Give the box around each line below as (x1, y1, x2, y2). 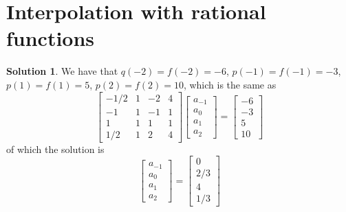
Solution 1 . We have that (6, 64, 118, 78)
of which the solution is (6, 141, 105, 156)
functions (6, 24, 95, 52)
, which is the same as (183, 77, 277, 91)
